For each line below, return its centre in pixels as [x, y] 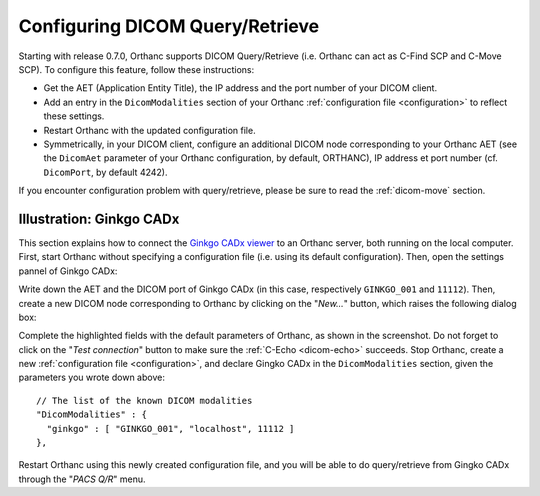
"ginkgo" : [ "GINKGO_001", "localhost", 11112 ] [170, 428]
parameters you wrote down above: [91, 377]
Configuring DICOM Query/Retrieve [169, 26]
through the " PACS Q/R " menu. [82, 479]
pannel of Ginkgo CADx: [68, 271]
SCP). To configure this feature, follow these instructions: [136, 69]
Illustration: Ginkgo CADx [99, 218]
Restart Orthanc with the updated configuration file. [149, 130]
